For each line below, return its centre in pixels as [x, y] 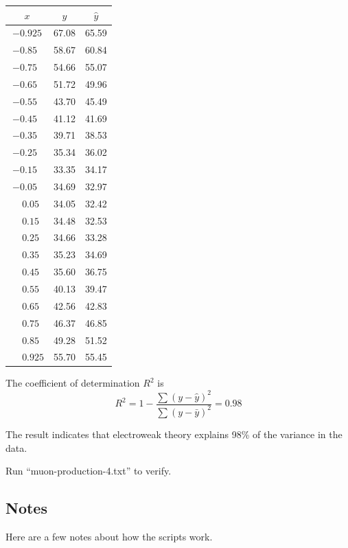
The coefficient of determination [73, 383]
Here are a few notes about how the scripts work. [109, 536]
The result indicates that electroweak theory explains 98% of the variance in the [174, 434]
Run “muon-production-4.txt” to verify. [89, 471]
